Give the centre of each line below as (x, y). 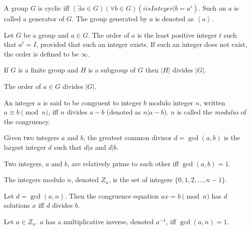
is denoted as (174, 18)
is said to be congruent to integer (92, 102)
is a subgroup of (112, 70)
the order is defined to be (41, 53)
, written (212, 102)
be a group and (46, 35)
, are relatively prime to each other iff (123, 163)
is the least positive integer (177, 35)
